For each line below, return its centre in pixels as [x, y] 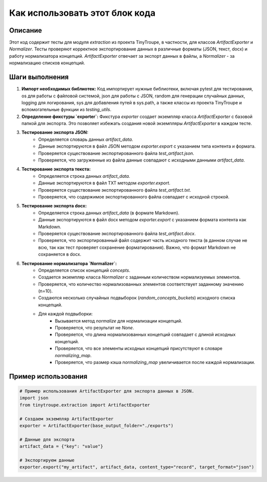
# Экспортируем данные [47, 460]
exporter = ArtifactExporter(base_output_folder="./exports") [96, 425]
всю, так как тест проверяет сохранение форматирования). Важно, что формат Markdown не [137, 247]
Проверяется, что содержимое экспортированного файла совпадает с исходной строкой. [134, 197]
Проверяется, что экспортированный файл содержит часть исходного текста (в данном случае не [143, 241]
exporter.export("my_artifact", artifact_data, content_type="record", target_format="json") [137, 467]
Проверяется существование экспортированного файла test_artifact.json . [116, 153]
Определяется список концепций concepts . [84, 270]
